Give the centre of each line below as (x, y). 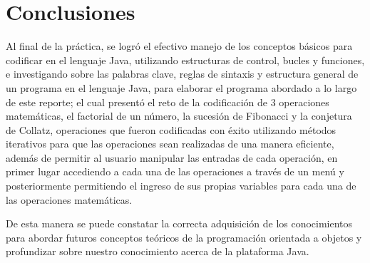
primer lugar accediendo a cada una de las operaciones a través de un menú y (175, 171)
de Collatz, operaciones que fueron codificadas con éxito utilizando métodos (171, 129)
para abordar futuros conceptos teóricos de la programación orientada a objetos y (184, 237)
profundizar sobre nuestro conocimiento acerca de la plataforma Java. (158, 251)
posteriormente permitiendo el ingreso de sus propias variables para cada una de (181, 186)
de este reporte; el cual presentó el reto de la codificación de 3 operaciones (168, 102)
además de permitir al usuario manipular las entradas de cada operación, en (172, 157)
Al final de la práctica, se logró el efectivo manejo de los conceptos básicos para (179, 46)
